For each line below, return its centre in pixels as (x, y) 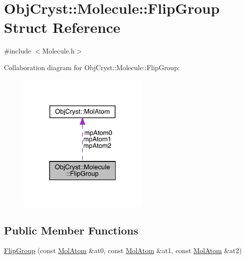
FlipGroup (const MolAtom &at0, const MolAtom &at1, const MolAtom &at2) (123, 250)
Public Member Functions (71, 230)
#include (18, 51)
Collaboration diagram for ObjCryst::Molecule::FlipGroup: (92, 67)
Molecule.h (59, 51)
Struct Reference (62, 27)
